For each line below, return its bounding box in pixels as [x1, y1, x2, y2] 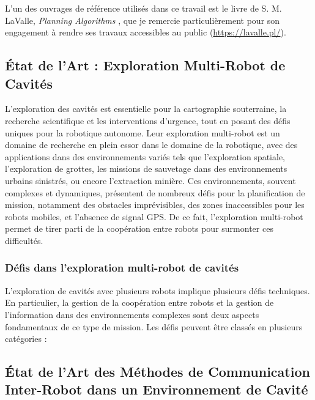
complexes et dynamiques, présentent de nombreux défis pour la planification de [5, 186, 305, 199]
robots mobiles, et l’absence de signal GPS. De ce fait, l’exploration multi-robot [5, 210, 303, 223]
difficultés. [5, 234, 43, 246]
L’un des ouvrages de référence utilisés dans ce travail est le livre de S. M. [5, 2, 282, 14]
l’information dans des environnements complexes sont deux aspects [5, 308, 259, 320]
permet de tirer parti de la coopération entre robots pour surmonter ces [5, 222, 273, 235]
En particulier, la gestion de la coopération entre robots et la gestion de [5, 296, 274, 309]
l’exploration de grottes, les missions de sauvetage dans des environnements [5, 162, 287, 175]
